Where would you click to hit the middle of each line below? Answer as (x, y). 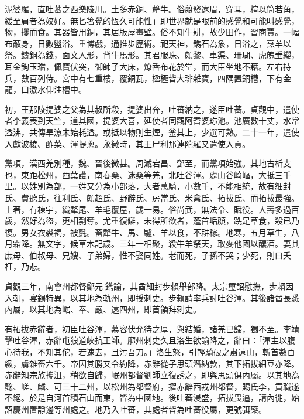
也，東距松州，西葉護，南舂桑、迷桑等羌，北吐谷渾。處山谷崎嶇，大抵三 (144, 174)
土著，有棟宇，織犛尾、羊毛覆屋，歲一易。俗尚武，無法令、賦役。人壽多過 (148, 209)
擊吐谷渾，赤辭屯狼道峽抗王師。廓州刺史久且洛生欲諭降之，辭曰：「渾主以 (146, 340)
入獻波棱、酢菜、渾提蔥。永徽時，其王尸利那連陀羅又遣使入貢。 (127, 143)
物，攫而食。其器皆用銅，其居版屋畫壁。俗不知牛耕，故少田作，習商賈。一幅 (152, 32)
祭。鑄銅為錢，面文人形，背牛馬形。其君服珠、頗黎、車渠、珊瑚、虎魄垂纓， (152, 55)
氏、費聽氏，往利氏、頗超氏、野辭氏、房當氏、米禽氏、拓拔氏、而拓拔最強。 (152, 197)
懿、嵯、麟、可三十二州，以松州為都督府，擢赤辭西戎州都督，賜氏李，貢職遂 (152, 386)
